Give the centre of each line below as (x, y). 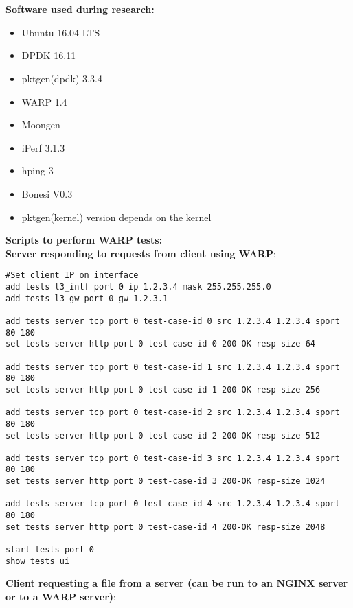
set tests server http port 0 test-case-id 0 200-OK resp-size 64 (161, 344)
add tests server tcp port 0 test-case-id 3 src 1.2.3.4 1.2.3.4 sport (173, 458)
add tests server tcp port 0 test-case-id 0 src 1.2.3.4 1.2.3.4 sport (173, 321)
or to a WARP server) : (61, 596)
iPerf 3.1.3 (43, 147)
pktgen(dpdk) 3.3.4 (62, 78)
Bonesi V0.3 (47, 193)
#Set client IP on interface (72, 276)
